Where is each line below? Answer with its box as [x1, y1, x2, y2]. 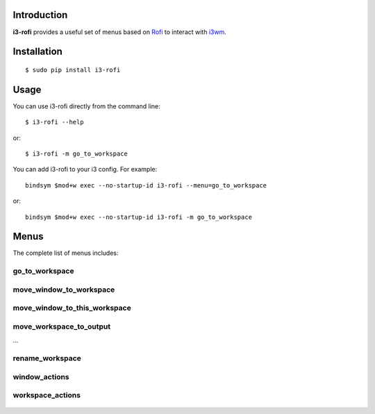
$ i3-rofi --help [25, 118, 84, 126]
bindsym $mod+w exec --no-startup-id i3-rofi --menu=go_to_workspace [25, 181, 267, 189]
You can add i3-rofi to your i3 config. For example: [12, 165, 158, 174]
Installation [12, 46, 62, 58]
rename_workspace [12, 354, 81, 363]
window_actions [12, 372, 69, 381]
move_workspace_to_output [12, 322, 111, 331]
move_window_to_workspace [12, 285, 115, 295]
